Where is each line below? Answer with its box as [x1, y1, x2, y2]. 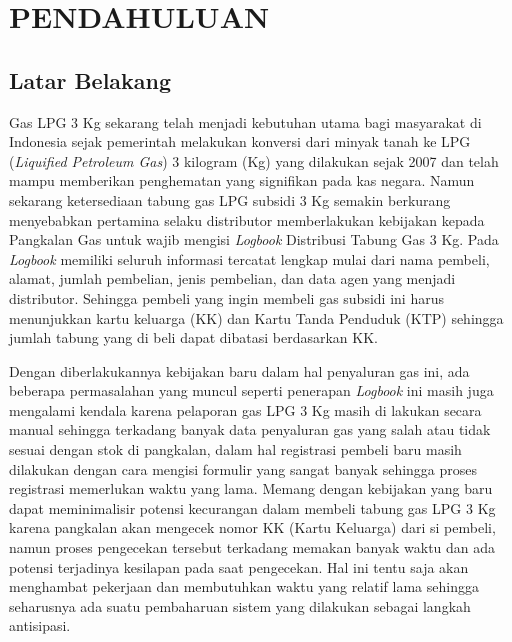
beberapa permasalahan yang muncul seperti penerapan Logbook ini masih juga [9, 380, 494, 401]
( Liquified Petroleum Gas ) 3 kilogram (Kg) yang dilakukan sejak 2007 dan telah [9, 150, 499, 171]
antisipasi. [9, 615, 71, 636]
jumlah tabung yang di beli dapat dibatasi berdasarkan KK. [9, 327, 378, 348]
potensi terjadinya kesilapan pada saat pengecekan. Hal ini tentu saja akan [9, 556, 469, 577]
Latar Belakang [9, 64, 172, 95]
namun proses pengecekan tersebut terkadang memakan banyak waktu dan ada [9, 537, 496, 558]
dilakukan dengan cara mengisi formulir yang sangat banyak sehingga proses [9, 458, 478, 479]
